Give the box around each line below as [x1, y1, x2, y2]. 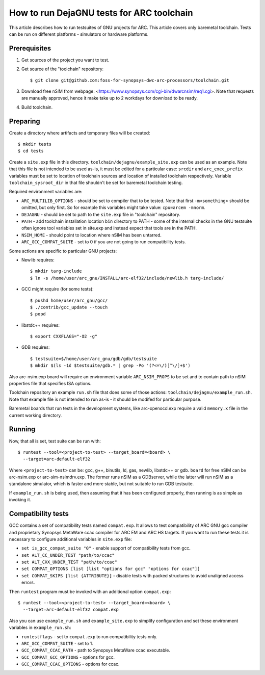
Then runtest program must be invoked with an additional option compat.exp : [9, 589, 171, 595]
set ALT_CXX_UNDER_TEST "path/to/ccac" [21, 559, 117, 565]
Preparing [9, 117, 40, 125]
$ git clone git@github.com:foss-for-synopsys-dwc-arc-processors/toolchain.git [30, 78, 230, 83]
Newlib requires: [21, 257, 55, 262]
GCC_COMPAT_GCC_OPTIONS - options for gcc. [21, 654, 115, 660]
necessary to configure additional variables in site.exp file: [9, 536, 132, 542]
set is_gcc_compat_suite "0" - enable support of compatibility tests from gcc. [21, 545, 191, 551]
